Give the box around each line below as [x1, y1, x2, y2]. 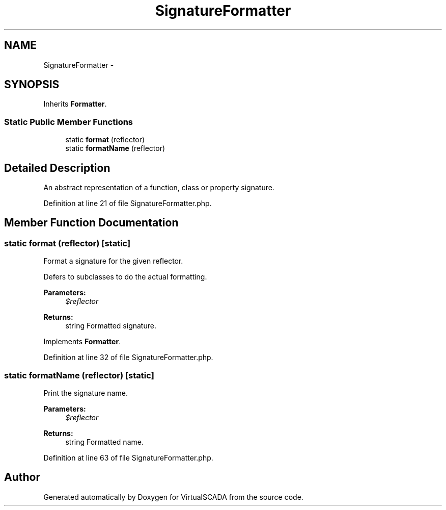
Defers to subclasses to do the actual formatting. [43, 272, 207, 282]
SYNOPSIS [4, 78, 60, 91]
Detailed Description [4, 161, 110, 174]
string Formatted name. [65, 438, 144, 446]
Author [4, 471, 40, 484]
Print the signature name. [43, 389, 128, 397]
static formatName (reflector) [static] [4, 370, 154, 380]
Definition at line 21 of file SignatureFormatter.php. [43, 199, 212, 208]
